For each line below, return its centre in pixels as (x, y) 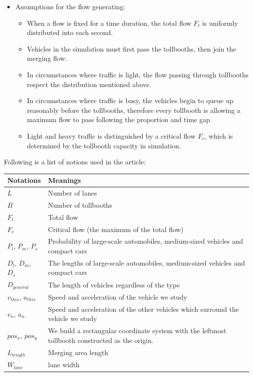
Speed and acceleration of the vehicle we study (117, 297)
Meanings (64, 180)
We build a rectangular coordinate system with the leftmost (137, 331)
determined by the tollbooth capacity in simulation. (104, 145)
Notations (24, 180)
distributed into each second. (70, 32)
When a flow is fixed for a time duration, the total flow (109, 23)
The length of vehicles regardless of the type (114, 284)
